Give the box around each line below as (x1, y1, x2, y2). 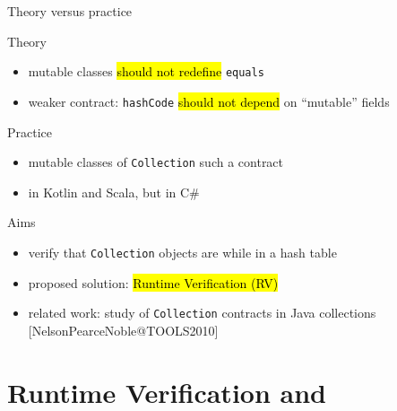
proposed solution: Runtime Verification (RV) (28, 273, 279, 292)
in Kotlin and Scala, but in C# (28, 182, 200, 201)
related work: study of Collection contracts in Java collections (28, 303, 376, 322)
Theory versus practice (7, 2, 133, 20)
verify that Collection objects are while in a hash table (28, 242, 337, 261)
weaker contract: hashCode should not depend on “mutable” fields (28, 92, 390, 110)
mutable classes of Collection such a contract (28, 153, 284, 171)
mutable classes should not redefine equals (28, 62, 264, 81)
